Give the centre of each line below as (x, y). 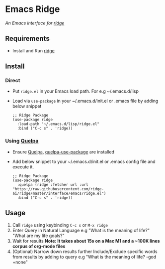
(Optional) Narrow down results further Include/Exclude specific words (85, 251)
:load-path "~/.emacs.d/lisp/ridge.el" (58, 124)
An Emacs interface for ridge (35, 23)
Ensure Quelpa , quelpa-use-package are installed (63, 152)
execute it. (23, 167)
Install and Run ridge (33, 50)
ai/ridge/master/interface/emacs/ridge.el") (59, 193)
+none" (20, 262)
